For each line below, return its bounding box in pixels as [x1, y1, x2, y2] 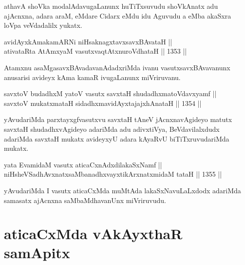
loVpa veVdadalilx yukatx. [4, 20, 82, 30]
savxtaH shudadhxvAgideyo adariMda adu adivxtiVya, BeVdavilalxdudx [4, 123, 220, 134]
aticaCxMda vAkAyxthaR [4, 224, 183, 244]
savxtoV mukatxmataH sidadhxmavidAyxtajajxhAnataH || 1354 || [4, 98, 202, 108]
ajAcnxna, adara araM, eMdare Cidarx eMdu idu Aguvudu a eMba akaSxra [4, 10, 231, 20]
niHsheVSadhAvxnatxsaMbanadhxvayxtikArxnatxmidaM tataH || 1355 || [4, 169, 222, 179]
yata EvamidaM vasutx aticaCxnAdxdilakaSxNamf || [4, 159, 162, 169]
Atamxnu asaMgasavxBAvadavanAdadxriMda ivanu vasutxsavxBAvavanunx [4, 62, 230, 72]
